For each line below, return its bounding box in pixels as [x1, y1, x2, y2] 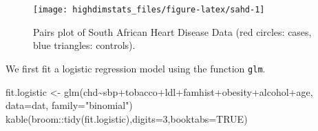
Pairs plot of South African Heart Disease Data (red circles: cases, [33, 24, 312, 39]
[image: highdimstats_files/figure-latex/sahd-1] [33, 5, 265, 14]
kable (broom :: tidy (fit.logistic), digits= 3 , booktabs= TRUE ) [6, 111, 248, 125]
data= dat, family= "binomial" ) [6, 98, 133, 112]
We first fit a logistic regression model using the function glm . [6, 61, 266, 75]
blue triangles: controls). [33, 38, 136, 52]
